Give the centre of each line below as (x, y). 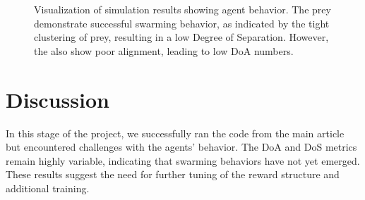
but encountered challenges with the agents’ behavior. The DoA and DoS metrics (181, 147)
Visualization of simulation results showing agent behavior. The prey (182, 9)
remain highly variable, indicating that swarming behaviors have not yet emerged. (183, 160)
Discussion (58, 99)
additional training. (48, 188)
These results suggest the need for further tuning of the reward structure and (173, 174)
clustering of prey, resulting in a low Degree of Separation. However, (181, 37)
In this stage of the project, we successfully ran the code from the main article (175, 133)
